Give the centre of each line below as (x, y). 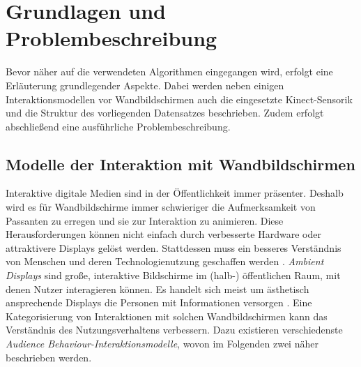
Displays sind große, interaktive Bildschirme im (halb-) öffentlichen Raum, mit (173, 275)
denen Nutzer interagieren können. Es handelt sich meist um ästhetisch (158, 289)
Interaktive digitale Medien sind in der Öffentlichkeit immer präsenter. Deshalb (175, 193)
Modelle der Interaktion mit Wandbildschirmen (180, 164)
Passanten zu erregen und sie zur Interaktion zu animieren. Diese (145, 220)
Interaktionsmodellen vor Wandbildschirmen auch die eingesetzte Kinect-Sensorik (179, 99)
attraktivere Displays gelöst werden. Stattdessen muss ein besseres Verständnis (174, 247)
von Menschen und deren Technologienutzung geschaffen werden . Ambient (165, 261)
